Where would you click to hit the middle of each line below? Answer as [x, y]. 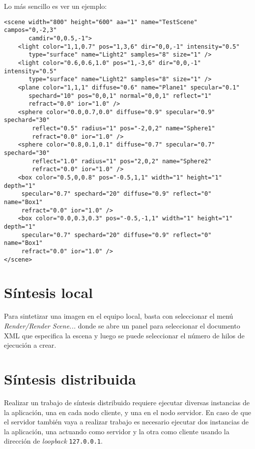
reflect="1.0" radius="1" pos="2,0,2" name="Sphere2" [122, 161]
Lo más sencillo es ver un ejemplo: [56, 6]
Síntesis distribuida [70, 378]
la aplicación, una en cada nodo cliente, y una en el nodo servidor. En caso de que [127, 412]
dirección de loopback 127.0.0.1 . [53, 441]
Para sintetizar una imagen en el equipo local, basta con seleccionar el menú [119, 316]
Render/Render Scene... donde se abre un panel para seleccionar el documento [122, 326]
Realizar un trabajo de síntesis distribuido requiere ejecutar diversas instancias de [127, 402]
